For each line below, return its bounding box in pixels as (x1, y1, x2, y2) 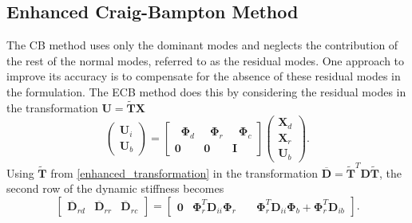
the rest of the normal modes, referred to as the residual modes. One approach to (6, 52, 405, 68)
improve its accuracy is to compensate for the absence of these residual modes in (6, 68, 401, 84)
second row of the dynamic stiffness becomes (6, 180, 224, 197)
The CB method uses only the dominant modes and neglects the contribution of (6, 37, 398, 53)
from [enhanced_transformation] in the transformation (50, 164, 319, 181)
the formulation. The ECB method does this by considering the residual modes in (6, 83, 406, 100)
